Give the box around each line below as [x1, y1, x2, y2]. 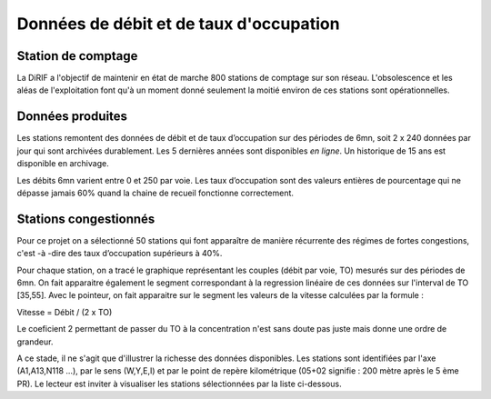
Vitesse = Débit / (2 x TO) [16, 306, 113, 317]
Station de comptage [16, 48, 138, 64]
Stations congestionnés [16, 211, 155, 226]
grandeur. [16, 336, 54, 347]
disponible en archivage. [16, 158, 109, 169]
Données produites [16, 109, 127, 125]
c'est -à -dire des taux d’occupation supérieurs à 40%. [16, 248, 223, 259]
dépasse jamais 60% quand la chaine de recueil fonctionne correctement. [16, 187, 295, 198]
